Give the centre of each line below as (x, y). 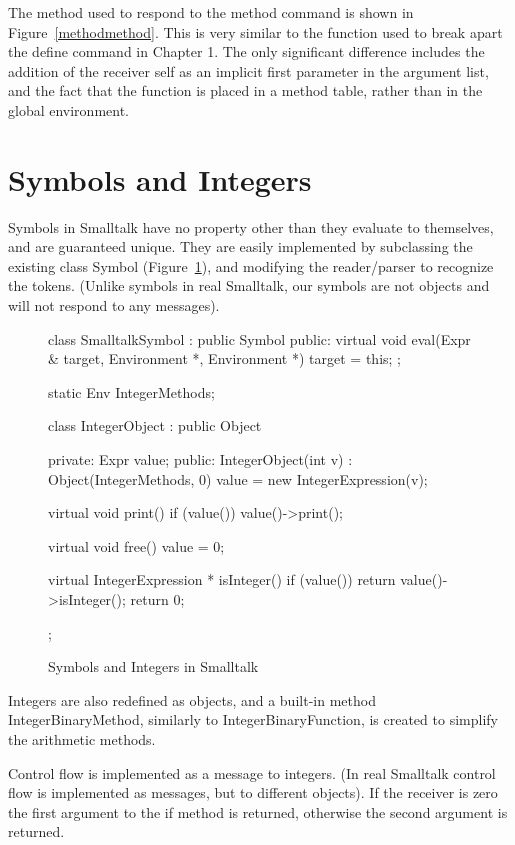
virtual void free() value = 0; (136, 545)
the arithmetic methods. (82, 738)
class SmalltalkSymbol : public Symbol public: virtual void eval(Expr (259, 338)
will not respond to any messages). (114, 305)
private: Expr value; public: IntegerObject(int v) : (200, 459)
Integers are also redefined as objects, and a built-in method (192, 699)
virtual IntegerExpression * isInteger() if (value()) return (222, 579)
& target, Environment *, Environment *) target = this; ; (225, 358)
